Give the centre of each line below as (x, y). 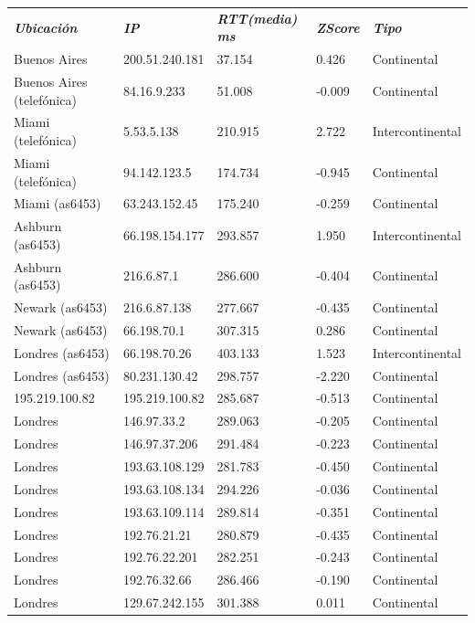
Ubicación (46, 27)
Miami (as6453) (58, 203)
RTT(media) (257, 18)
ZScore (338, 27)
